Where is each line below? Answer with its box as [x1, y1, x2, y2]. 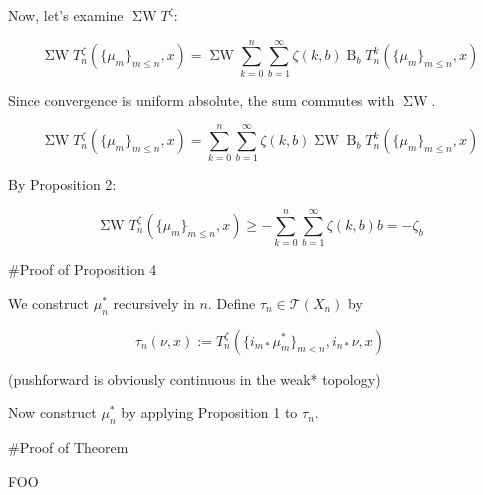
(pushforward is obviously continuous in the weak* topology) [8, 368, 381, 389]
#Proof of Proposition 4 [8, 259, 157, 280]
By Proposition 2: [8, 174, 117, 195]
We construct [8, 292, 90, 313]
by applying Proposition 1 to [121, 402, 298, 423]
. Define [207, 292, 256, 313]
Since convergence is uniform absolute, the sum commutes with [8, 89, 395, 110]
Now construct [8, 402, 97, 423]
